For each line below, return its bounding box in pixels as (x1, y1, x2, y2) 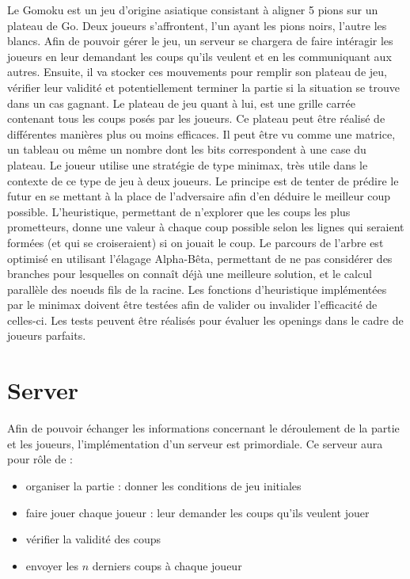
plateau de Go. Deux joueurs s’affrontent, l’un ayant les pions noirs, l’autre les (7, 17, 387, 33)
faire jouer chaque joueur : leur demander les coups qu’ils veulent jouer (25, 504, 370, 520)
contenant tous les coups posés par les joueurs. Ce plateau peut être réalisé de (7, 110, 385, 127)
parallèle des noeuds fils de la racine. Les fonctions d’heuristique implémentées (7, 280, 387, 297)
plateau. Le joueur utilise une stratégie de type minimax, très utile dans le (7, 156, 368, 173)
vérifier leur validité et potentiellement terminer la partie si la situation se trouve (7, 78, 400, 95)
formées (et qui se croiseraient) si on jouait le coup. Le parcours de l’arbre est (7, 234, 384, 250)
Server (7, 374, 79, 406)
